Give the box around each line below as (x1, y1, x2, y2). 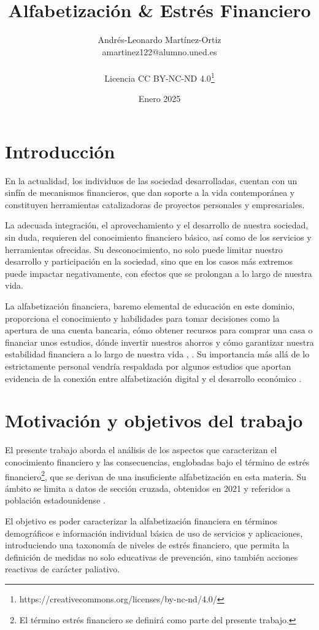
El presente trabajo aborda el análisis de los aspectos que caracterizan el (5, 443, 277, 456)
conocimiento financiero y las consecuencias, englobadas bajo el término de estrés (5, 455, 310, 468)
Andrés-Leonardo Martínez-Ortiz (98, 33, 221, 46)
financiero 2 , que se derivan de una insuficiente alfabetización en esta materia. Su (5, 468, 307, 483)
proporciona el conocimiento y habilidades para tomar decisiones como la (5, 311, 280, 324)
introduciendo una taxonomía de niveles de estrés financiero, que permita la (5, 539, 290, 551)
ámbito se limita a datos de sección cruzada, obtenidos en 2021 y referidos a (5, 481, 291, 494)
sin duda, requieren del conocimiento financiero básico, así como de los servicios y (5, 231, 312, 244)
